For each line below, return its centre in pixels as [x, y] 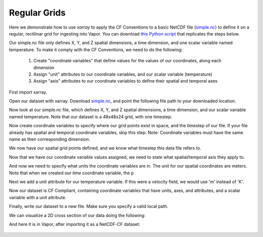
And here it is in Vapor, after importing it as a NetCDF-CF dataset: [75, 224]
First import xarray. [28, 92]
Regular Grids [37, 13]
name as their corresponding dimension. [49, 139]
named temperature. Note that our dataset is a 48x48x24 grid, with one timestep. [91, 117]
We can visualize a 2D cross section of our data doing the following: [77, 215]
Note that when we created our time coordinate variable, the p [71, 173]
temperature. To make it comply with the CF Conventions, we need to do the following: [96, 50]
